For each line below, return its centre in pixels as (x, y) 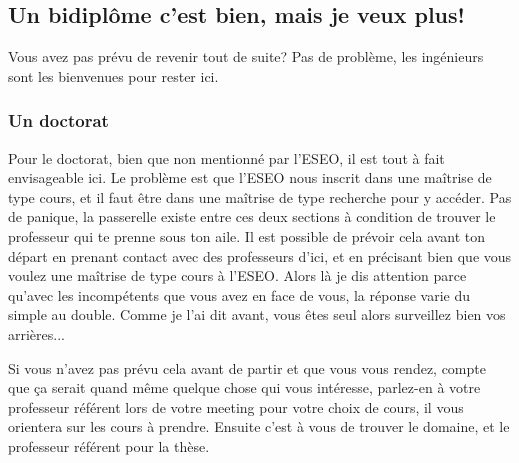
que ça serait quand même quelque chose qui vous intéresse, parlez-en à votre (244, 387)
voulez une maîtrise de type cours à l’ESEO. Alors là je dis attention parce (237, 275)
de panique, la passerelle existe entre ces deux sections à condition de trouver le (252, 216)
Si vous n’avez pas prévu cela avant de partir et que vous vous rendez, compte (247, 367)
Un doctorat (58, 120)
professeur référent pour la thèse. (109, 445)
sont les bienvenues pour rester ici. (113, 75)
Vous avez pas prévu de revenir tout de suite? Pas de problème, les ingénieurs (246, 56)
